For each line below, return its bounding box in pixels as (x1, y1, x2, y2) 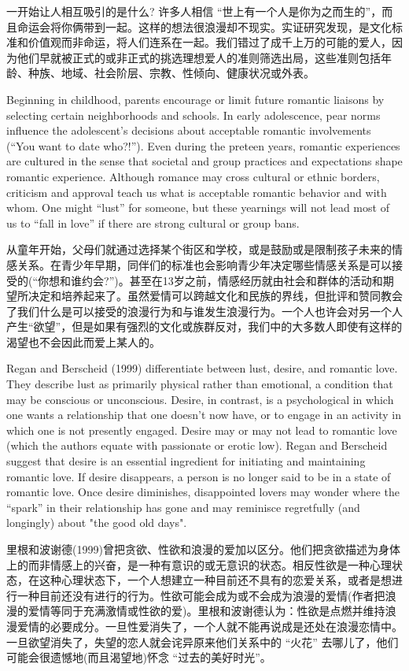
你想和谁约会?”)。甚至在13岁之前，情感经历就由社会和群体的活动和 (38, 272, 383, 288)
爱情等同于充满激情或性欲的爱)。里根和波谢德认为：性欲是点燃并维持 (28, 602, 385, 619)
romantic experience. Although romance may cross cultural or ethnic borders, (6, 168, 380, 184)
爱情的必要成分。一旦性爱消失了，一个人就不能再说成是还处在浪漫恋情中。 (17, 617, 403, 634)
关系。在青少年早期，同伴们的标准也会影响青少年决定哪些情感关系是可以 (17, 256, 392, 272)
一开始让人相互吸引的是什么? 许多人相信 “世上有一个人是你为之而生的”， (6, 3, 382, 19)
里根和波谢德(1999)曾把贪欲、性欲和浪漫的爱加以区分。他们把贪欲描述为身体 (6, 541, 400, 557)
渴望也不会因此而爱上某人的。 (6, 333, 160, 350)
